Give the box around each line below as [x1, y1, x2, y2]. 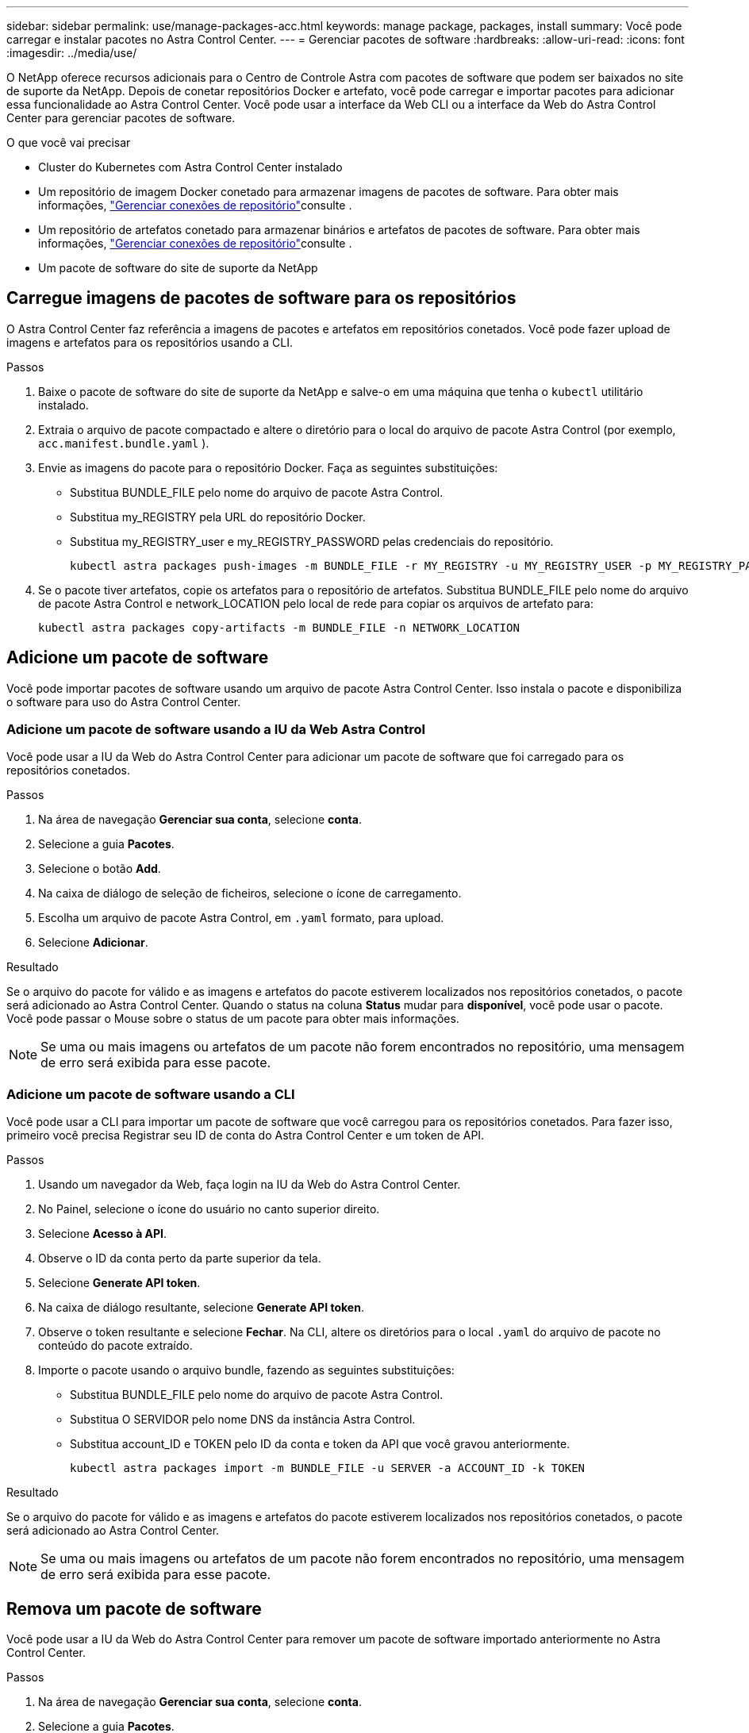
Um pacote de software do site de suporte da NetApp [38, 261, 318, 275]
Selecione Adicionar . [38, 936, 148, 950]
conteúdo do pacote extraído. [38, 1339, 193, 1353]
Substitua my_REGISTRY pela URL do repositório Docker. [70, 509, 366, 524]
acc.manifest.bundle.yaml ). [38, 436, 209, 450]
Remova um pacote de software [6, 1598, 262, 1619]
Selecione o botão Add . [38, 862, 161, 876]
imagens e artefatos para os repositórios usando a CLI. [6, 335, 294, 349]
